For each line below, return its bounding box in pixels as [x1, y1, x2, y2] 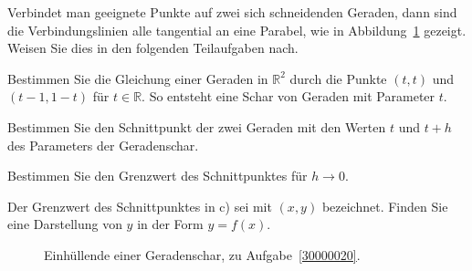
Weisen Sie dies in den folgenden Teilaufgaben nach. [7, 38, 299, 57]
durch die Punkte [289, 68, 387, 88]
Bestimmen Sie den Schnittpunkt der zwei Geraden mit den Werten [7, 117, 386, 136]
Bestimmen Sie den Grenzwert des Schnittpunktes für [7, 166, 308, 185]
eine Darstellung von [7, 214, 122, 234]
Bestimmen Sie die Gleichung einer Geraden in [7, 68, 268, 88]
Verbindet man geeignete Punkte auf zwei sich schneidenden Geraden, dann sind [7, 3, 457, 21]
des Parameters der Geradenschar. [7, 135, 199, 154]
